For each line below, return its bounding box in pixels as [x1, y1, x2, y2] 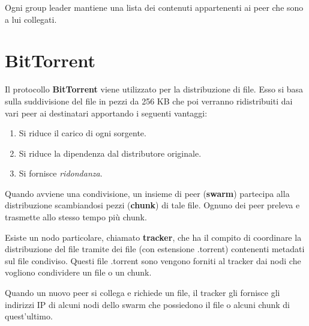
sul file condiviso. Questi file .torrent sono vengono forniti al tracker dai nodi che [5, 254, 301, 267]
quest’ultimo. [5, 310, 53, 322]
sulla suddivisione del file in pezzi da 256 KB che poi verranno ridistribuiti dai [5, 94, 293, 107]
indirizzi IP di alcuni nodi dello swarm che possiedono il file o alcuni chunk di [5, 298, 290, 310]
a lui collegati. [5, 13, 57, 25]
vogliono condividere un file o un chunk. [5, 266, 152, 279]
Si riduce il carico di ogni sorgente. [19, 127, 146, 139]
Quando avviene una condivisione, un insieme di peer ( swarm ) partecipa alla [5, 187, 290, 199]
